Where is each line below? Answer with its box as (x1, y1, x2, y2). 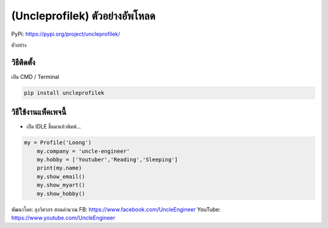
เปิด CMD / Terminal (11, 73, 60, 80)
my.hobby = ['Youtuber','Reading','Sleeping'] (36, 156, 179, 163)
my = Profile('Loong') (24, 139, 92, 146)
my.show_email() (36, 173, 85, 180)
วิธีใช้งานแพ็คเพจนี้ (11, 107, 67, 118)
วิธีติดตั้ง (11, 57, 36, 67)
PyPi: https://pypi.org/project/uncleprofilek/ (11, 30, 121, 38)
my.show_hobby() (36, 190, 85, 197)
